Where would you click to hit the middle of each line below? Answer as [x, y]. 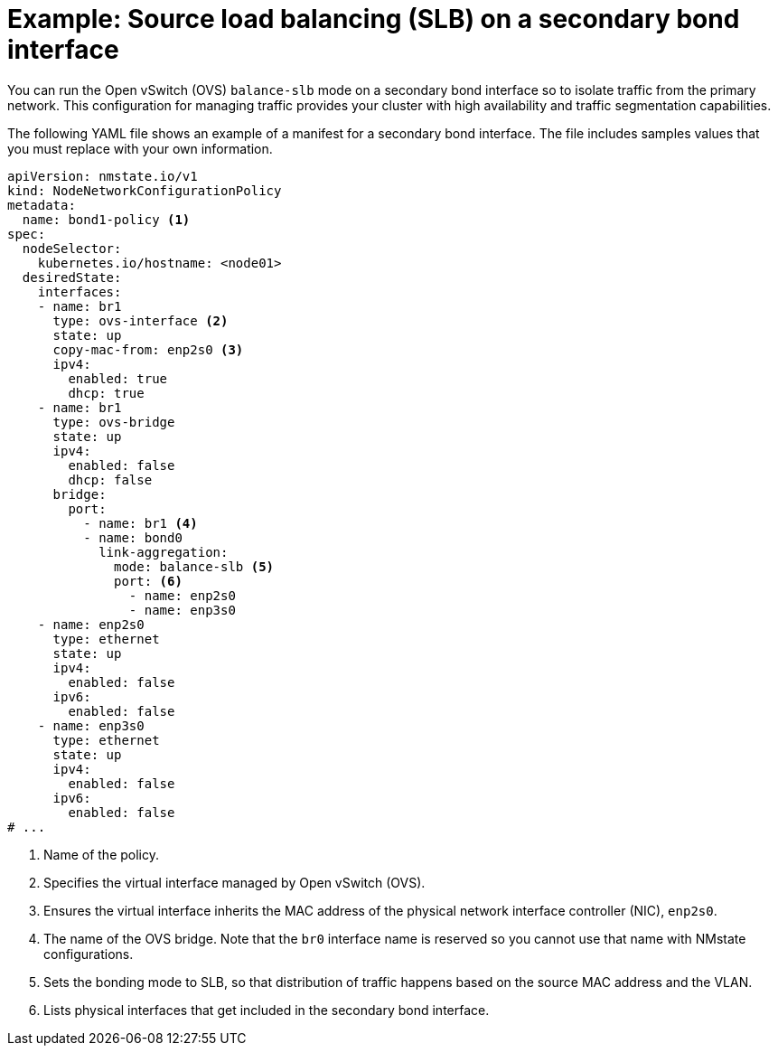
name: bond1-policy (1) [106, 219]
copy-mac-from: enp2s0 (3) [148, 349]
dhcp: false [110, 479]
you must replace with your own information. [140, 148]
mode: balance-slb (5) [194, 566]
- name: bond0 [133, 537]
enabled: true [118, 378]
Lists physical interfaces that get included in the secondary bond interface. [267, 1010]
